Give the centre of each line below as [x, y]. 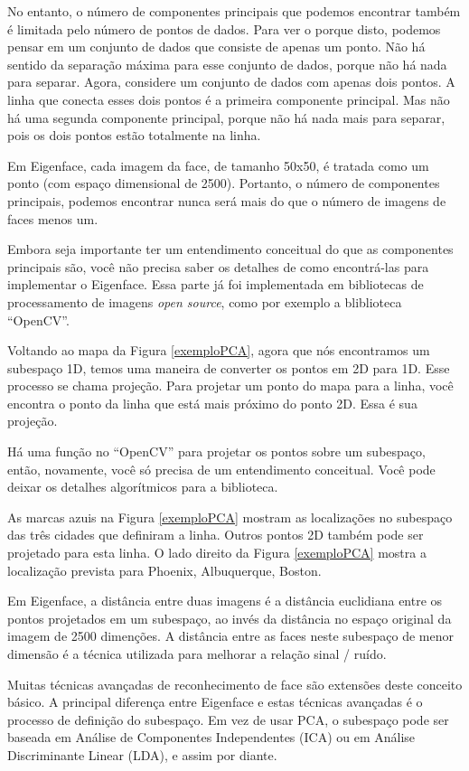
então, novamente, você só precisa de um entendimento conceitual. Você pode [221, 469]
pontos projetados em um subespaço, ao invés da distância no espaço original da [230, 618]
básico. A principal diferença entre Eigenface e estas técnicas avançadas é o [215, 702]
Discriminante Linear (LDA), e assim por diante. [142, 754]
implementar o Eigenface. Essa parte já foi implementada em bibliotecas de [216, 284]
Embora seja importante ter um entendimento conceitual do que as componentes [230, 249]
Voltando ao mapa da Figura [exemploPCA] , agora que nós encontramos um [219, 350]
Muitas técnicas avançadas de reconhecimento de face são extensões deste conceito [235, 684]
